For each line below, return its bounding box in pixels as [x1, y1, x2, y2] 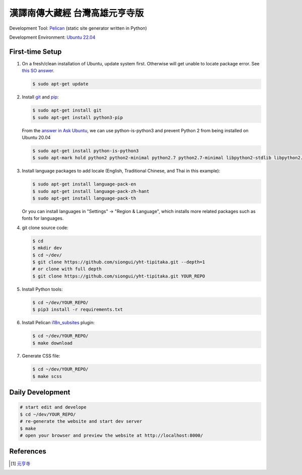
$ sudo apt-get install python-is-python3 [32, 148, 139, 153]
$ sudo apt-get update [32, 81, 89, 87]
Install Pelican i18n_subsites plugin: [22, 320, 95, 326]
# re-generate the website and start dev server [20, 419, 142, 424]
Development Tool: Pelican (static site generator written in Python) [9, 25, 147, 31]
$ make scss [32, 373, 62, 379]
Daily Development [9, 388, 70, 397]
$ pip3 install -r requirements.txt [32, 307, 123, 313]
